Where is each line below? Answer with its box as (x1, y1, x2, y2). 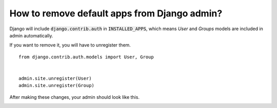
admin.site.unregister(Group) (18, 82, 95, 89)
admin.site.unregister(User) (18, 75, 92, 81)
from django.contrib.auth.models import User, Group (18, 54, 154, 60)
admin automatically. (9, 32, 53, 38)
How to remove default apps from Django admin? (9, 8, 223, 19)
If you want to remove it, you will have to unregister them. (9, 42, 131, 48)
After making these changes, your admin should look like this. (9, 94, 140, 100)
